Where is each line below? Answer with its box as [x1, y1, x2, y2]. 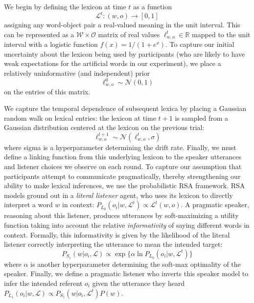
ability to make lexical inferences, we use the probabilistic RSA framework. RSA [4, 180, 245, 191]
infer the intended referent [4, 278, 83, 288]
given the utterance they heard [92, 278, 185, 288]
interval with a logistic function [4, 39, 98, 49]
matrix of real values [98, 29, 160, 39]
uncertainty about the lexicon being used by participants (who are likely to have [4, 48, 245, 59]
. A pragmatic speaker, [181, 199, 249, 210]
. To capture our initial [165, 39, 234, 49]
